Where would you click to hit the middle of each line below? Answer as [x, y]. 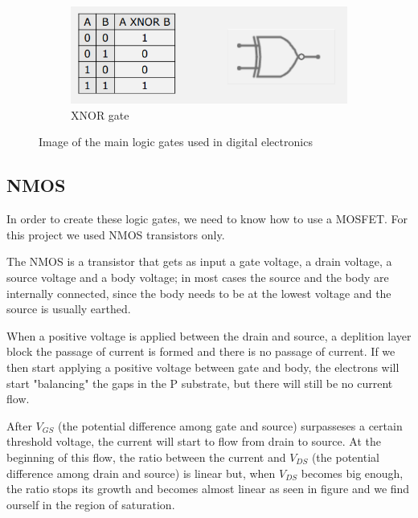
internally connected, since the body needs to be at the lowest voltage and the [199, 293]
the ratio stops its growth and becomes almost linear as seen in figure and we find [208, 489]
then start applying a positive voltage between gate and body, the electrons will [203, 367]
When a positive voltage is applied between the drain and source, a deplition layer [209, 335]
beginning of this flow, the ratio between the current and [146, 457]
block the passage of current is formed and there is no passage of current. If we [201, 351]
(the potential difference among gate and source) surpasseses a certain [230, 425]
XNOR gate [100, 114]
